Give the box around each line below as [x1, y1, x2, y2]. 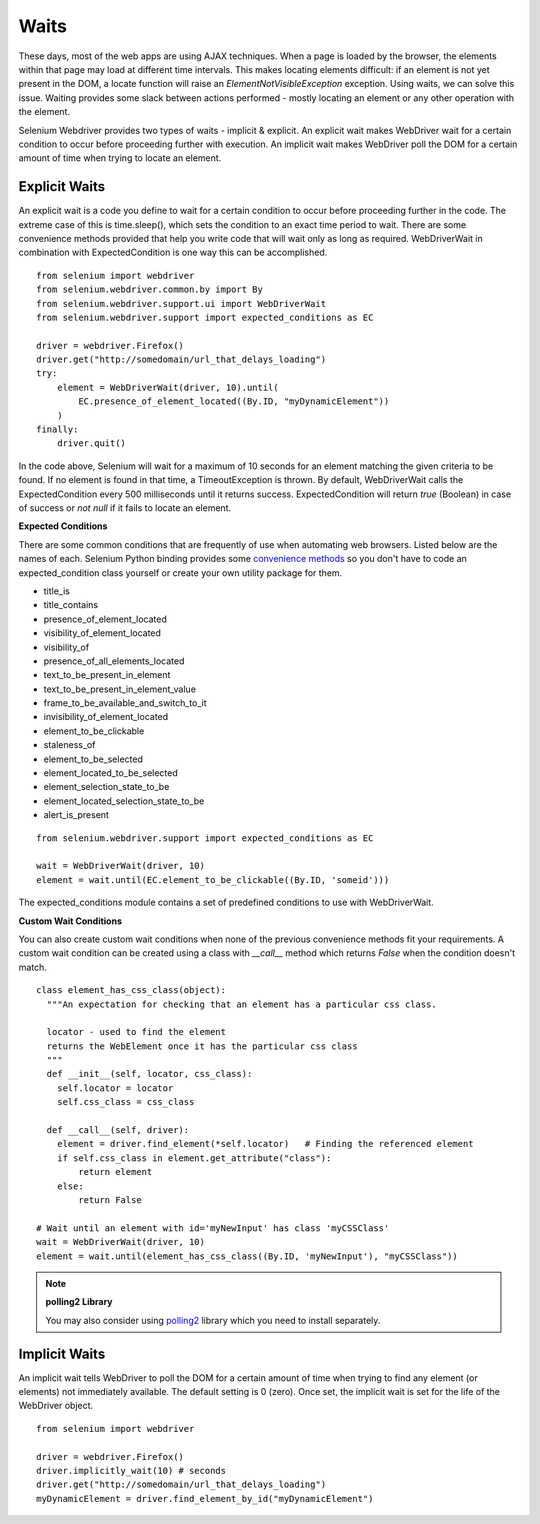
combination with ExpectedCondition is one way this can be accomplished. [18, 246, 328, 259]
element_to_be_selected [43, 753, 144, 765]
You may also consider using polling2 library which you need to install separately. [45, 1314, 381, 1326]
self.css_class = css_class [56, 1096, 195, 1108]
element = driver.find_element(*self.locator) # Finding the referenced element [56, 1138, 474, 1150]
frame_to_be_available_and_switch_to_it [43, 697, 207, 709]
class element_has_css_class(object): [36, 985, 227, 996]
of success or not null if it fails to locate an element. [18, 502, 232, 514]
